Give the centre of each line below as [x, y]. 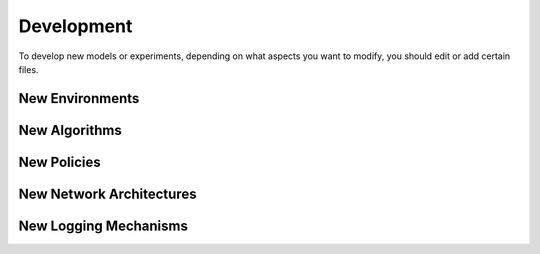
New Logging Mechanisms [103, 225]
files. [28, 69]
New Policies [60, 161]
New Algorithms [70, 130]
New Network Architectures [107, 193]
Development [75, 26]
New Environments [79, 98]
